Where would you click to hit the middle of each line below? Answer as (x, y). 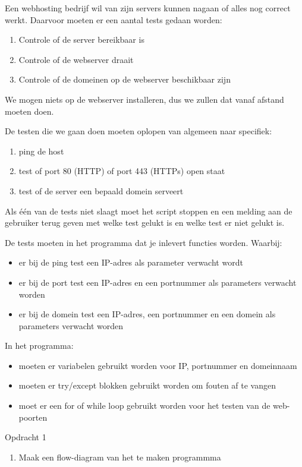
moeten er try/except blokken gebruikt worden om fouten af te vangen (147, 385)
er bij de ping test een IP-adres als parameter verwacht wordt (131, 262)
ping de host (41, 151)
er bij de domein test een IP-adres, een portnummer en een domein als (147, 314)
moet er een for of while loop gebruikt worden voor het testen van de (144, 406)
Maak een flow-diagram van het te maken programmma (120, 457)
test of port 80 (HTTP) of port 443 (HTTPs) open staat (122, 171)
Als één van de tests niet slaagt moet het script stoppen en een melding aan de (149, 211)
